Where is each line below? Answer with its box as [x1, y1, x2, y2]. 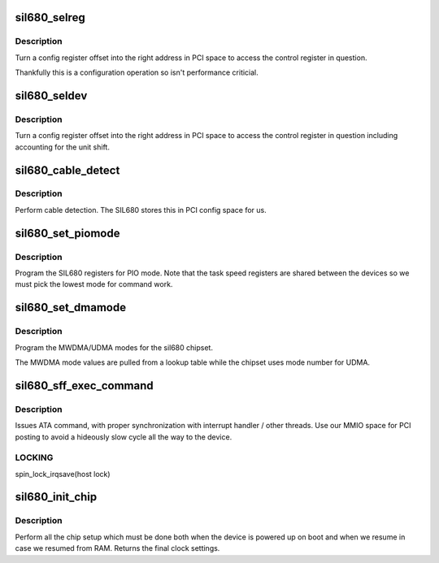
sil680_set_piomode [15, 226, 120, 240]
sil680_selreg [15, 11, 85, 24]
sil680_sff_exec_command [15, 379, 154, 392]
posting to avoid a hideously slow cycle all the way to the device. [15, 431, 233, 442]
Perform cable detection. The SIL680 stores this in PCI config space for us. [15, 205, 267, 214]
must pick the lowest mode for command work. [15, 279, 173, 289]
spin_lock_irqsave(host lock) [15, 469, 111, 479]
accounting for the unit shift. [15, 142, 110, 152]
